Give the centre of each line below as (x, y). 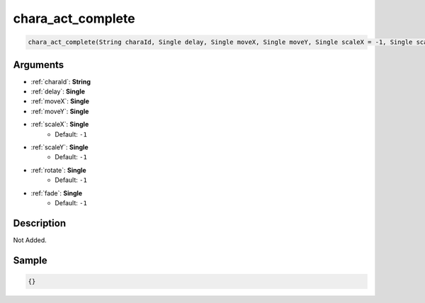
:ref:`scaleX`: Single (60, 125)
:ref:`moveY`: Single (60, 111)
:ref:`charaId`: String (61, 81)
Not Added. (30, 240)
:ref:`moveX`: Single (60, 101)
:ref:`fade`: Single (57, 193)
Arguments (39, 65)
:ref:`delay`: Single (58, 91)
